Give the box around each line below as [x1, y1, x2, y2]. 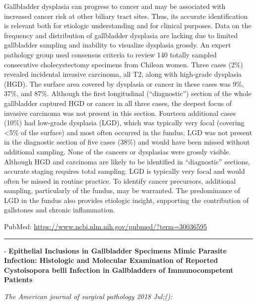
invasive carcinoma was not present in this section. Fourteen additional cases [4, 107, 236, 118]
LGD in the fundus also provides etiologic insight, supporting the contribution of [4, 195, 249, 205]
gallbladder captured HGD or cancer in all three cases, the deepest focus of [4, 98, 232, 108]
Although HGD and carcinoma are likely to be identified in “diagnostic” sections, [4, 156, 250, 166]
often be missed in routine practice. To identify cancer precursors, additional [4, 175, 236, 186]
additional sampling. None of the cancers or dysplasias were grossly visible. [4, 146, 231, 156]
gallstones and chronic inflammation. [4, 204, 115, 215]
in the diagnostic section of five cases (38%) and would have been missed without [4, 137, 250, 147]
